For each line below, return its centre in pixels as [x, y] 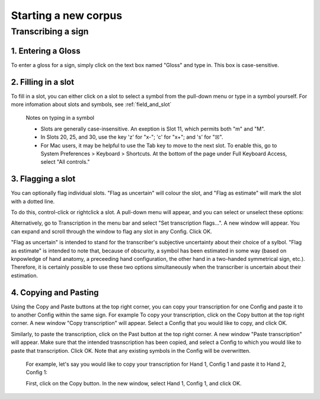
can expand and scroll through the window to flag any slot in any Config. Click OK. [112, 231]
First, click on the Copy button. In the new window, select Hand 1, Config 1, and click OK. [134, 383]
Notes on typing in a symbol [60, 118]
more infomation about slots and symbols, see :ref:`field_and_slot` [91, 104]
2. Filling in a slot [42, 82]
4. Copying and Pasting [55, 293]
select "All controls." [65, 162]
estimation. [25, 275]
